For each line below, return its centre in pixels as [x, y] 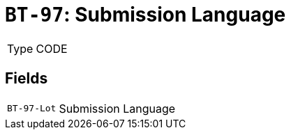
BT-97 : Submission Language [145, 15]
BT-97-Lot [32, 109]
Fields [27, 79]
